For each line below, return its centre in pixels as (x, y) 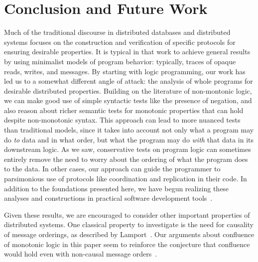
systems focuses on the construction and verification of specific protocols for (120, 42)
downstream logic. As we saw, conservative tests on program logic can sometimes (128, 149)
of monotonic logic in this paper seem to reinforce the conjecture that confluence (127, 244)
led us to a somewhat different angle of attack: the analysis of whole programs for (129, 81)
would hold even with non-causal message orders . (81, 254)
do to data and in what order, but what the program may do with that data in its (129, 139)
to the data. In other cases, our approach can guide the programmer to (112, 169)
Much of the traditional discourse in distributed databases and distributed (117, 32)
